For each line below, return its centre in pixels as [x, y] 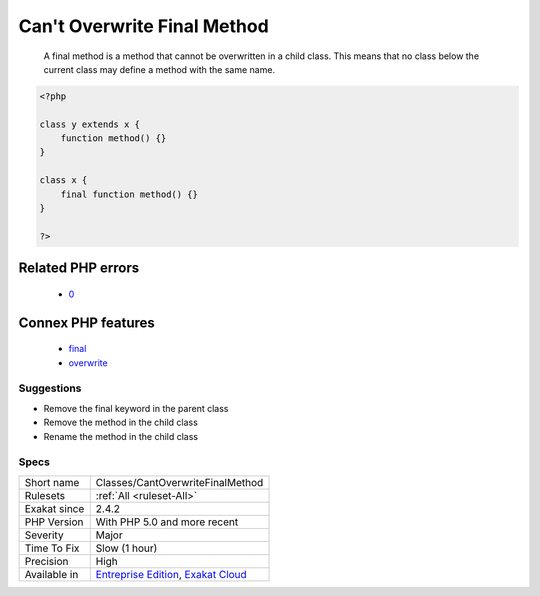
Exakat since [54, 508]
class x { [63, 180]
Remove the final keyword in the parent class [136, 408]
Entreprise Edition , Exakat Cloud [171, 574]
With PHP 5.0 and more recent [167, 522]
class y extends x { [89, 124]
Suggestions [50, 388]
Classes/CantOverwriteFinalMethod [179, 482]
